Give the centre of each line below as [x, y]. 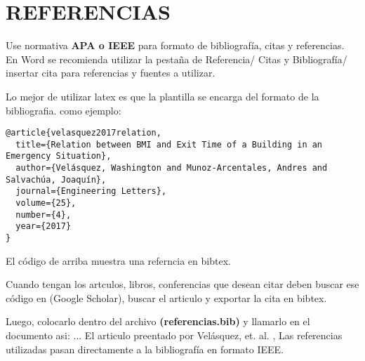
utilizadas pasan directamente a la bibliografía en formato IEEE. [145, 349]
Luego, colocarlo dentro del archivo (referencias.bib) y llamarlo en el [158, 321]
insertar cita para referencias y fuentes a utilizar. [111, 73]
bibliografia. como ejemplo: [64, 110]
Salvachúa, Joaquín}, [56, 179]
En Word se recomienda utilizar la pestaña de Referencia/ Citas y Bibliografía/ [177, 59]
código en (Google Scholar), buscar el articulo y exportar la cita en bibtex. [166, 297]
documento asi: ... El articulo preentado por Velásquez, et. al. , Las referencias [174, 335]
